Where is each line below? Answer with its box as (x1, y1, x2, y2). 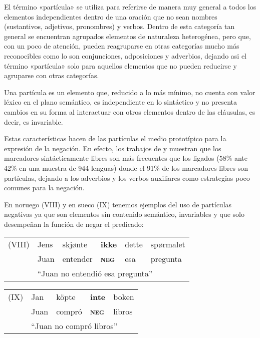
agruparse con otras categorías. (4, 70, 99, 81)
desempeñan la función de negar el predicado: (4, 218, 144, 229)
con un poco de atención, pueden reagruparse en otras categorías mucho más (4, 41, 239, 51)
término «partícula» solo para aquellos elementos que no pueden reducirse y (4, 60, 237, 71)
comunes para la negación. (4, 182, 85, 193)
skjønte (62, 238, 88, 250)
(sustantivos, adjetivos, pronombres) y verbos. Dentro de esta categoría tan (4, 21, 235, 32)
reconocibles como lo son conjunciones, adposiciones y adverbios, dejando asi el (4, 50, 246, 61)
